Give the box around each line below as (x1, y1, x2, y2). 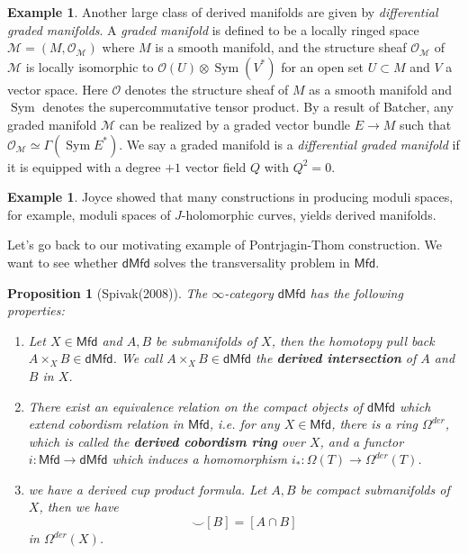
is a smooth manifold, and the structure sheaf (155, 38, 407, 57)
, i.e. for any (209, 414, 280, 433)
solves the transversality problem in (154, 252, 350, 271)
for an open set (281, 57, 364, 76)
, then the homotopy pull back (271, 331, 435, 350)
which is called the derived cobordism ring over (28, 431, 305, 450)
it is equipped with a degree (7, 157, 161, 176)
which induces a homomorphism (112, 450, 287, 468)
